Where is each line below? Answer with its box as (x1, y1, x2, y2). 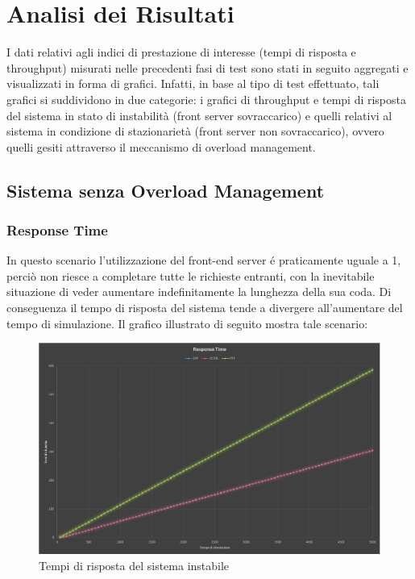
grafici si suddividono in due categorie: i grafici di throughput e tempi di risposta (6, 90, 407, 107)
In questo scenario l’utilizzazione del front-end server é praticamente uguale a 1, (6, 252, 401, 269)
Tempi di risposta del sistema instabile (39, 556, 230, 573)
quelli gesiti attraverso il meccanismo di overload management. (6, 138, 316, 155)
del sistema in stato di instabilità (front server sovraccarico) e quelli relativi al (6, 106, 392, 123)
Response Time (6, 219, 108, 240)
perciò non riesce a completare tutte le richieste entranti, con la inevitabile (6, 267, 375, 284)
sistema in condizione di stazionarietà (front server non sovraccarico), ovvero (6, 123, 384, 140)
